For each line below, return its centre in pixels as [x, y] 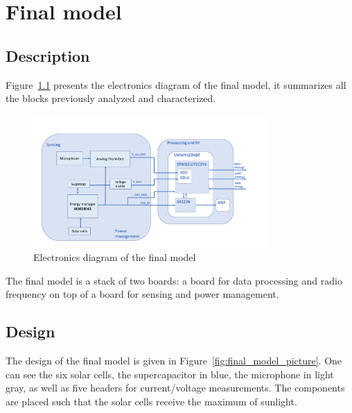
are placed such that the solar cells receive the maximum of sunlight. [151, 401]
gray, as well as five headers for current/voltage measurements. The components [175, 388]
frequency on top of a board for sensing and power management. [142, 294]
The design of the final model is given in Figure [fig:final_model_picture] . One [174, 361]
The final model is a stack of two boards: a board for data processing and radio [174, 280]
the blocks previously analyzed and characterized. [111, 98]
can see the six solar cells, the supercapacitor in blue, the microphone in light [170, 374]
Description [48, 55]
